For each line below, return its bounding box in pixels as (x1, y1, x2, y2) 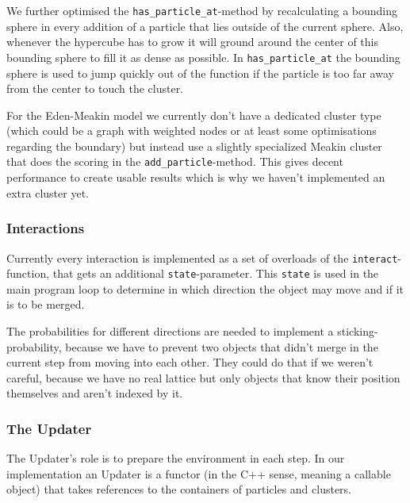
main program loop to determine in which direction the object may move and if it (6, 280, 404, 297)
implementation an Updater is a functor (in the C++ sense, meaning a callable (6, 465, 391, 482)
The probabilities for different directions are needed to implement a (6, 323, 334, 340)
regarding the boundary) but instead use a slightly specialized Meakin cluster (6, 137, 382, 154)
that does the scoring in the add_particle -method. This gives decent (6, 153, 343, 170)
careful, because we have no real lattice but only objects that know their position (6, 369, 400, 386)
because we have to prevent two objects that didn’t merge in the (65, 338, 378, 355)
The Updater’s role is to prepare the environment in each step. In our (6, 450, 345, 467)
